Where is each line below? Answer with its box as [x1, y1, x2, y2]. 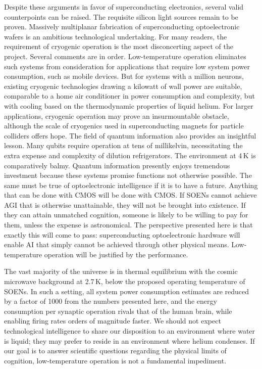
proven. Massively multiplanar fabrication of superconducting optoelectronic [4, 21, 240, 32]
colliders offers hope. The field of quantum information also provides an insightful [4, 130, 256, 141]
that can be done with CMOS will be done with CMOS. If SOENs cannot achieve [4, 190, 257, 200]
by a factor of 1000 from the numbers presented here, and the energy [4, 296, 217, 306]
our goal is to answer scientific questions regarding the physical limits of [4, 345, 227, 356]
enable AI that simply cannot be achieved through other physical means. [4, 239, 229, 250]
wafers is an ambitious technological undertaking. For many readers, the [4, 31, 227, 41]
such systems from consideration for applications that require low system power [4, 61, 250, 71]
